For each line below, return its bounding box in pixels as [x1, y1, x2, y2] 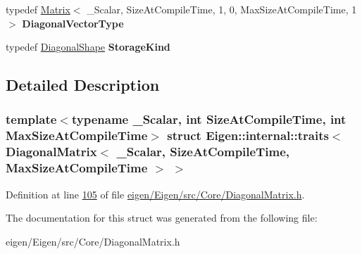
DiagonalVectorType [22, 15, 124, 30]
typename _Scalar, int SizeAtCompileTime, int [71, 110, 347, 128]
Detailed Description [6, 74, 160, 96]
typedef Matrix [6, 2, 70, 16]
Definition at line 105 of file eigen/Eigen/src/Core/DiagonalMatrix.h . [6, 186, 305, 201]
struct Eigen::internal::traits [167, 127, 329, 144]
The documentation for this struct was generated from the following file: [6, 210, 318, 225]
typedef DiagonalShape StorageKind [6, 39, 170, 54]
